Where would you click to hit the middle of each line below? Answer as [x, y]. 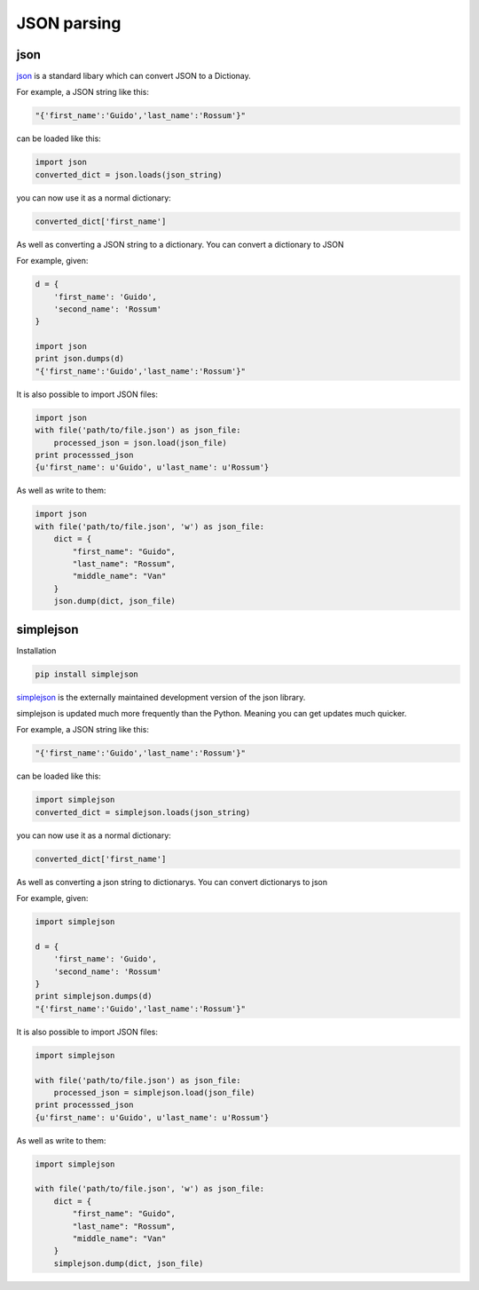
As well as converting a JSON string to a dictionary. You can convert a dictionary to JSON [181, 244]
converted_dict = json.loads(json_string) [129, 174]
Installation [36, 650]
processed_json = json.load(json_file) [141, 443]
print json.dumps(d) [79, 359]
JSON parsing [69, 23]
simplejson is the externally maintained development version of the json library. [161, 697]
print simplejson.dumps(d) [94, 996]
